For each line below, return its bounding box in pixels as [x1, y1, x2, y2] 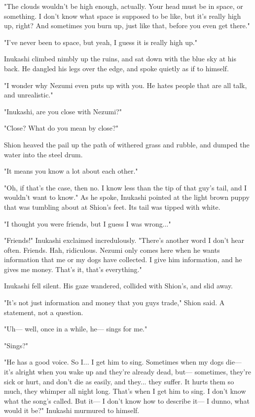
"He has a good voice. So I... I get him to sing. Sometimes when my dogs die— [4, 357, 242, 367]
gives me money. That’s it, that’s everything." [4, 264, 142, 274]
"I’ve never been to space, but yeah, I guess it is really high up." [4, 37, 197, 47]
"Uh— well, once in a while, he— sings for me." [4, 324, 147, 334]
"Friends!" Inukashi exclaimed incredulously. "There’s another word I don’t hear [4, 235, 245, 245]
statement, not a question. [4, 307, 83, 317]
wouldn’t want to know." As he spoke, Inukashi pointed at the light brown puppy [4, 192, 250, 202]
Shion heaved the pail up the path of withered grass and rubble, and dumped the [4, 139, 250, 149]
